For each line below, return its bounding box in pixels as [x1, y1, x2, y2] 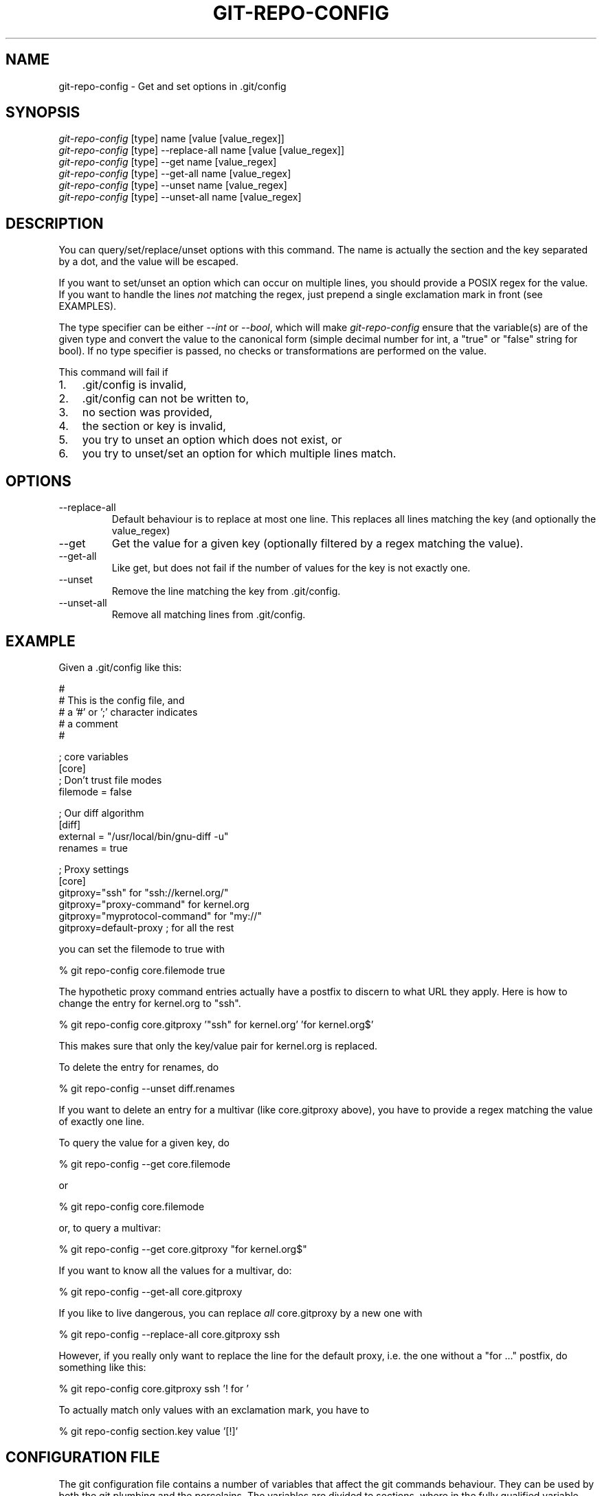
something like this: [58, 1361, 146, 1373]
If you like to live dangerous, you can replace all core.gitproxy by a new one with [58, 1306, 423, 1319]
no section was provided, [82, 405, 213, 420]
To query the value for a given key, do [58, 1136, 230, 1148]
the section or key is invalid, [82, 419, 226, 433]
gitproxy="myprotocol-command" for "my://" [58, 909, 262, 922]
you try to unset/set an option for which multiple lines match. [82, 446, 397, 461]
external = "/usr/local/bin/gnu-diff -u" [58, 830, 229, 842]
